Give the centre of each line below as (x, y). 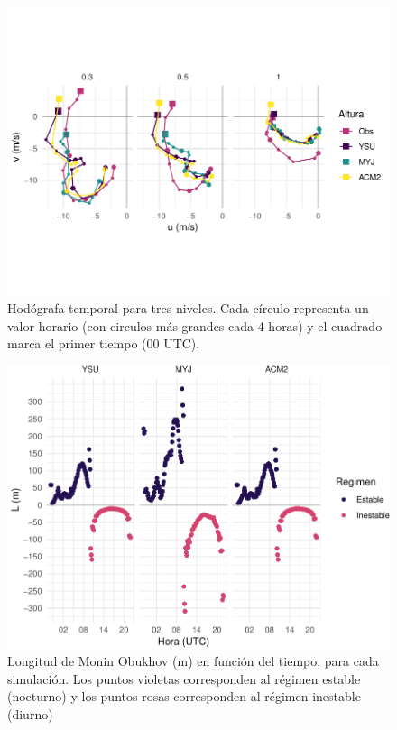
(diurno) (30, 713)
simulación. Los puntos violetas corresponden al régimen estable (184, 678)
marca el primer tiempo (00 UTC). (104, 343)
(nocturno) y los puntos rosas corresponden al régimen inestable (184, 696)
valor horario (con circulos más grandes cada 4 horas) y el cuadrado (195, 325)
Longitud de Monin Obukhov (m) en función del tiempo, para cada (193, 661)
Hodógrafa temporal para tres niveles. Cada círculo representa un (188, 308)
